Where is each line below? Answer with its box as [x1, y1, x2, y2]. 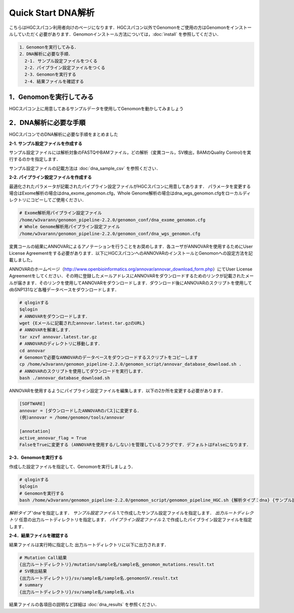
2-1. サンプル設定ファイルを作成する [9, 140, 83, 147]
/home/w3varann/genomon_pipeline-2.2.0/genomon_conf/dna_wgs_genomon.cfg [19, 231, 200, 236]
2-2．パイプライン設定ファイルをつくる [24, 65, 105, 71]
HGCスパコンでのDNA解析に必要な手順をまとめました [9, 131, 119, 137]
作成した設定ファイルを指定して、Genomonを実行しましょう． [9, 464, 136, 469]
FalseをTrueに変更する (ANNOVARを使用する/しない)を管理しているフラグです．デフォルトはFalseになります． [19, 442, 251, 448]
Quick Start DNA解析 [9, 7, 95, 18]
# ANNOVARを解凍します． [19, 327, 73, 333]
